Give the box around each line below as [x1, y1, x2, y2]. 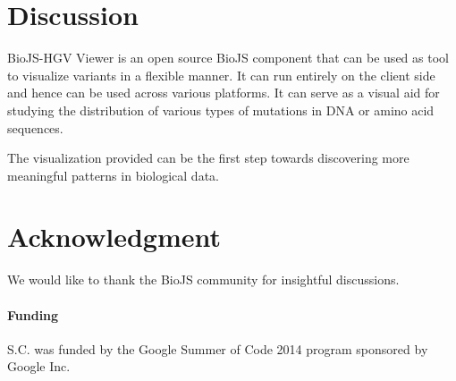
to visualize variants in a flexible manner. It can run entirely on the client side [7, 65, 435, 84]
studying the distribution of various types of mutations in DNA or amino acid [7, 100, 435, 119]
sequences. [7, 118, 63, 137]
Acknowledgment [7, 218, 221, 255]
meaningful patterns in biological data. [7, 165, 219, 184]
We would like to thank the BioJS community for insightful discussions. [7, 270, 400, 289]
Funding [7, 305, 59, 324]
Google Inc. [7, 357, 71, 376]
